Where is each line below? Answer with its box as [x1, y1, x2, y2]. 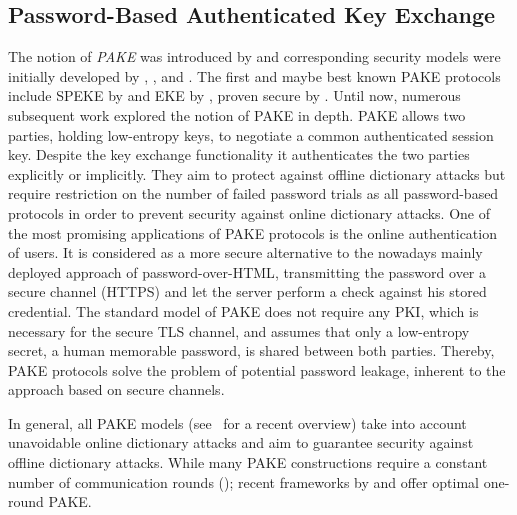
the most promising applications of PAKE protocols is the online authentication [8, 222, 497, 243]
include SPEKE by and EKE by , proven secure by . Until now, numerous [8, 85, 461, 106]
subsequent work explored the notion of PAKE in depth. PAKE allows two [8, 104, 466, 125]
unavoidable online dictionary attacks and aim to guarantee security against [8, 432, 474, 453]
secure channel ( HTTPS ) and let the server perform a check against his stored [8, 281, 487, 302]
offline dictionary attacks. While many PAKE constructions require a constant [8, 452, 488, 473]
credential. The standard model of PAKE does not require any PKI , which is [8, 300, 479, 321]
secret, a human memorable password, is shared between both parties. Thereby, [8, 340, 495, 361]
